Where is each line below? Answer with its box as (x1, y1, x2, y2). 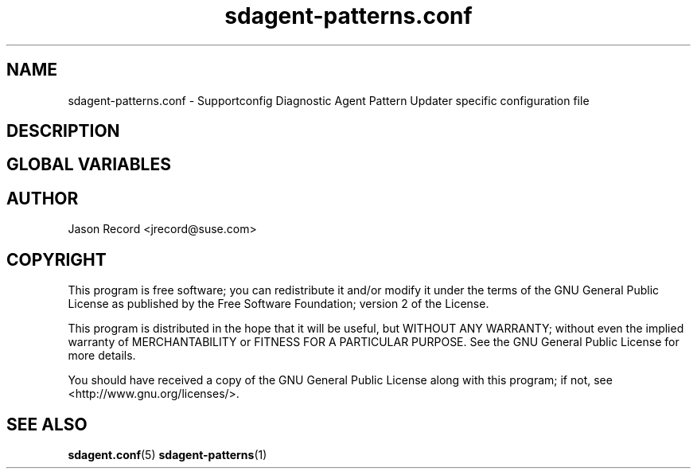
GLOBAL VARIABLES (6, 154, 171, 175)
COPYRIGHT (6, 249, 107, 270)
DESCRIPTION (6, 121, 120, 142)
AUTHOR (6, 188, 79, 208)
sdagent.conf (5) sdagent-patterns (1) (68, 447, 267, 461)
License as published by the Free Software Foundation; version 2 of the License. (68, 297, 489, 311)
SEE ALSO (6, 414, 88, 434)
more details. (68, 348, 136, 363)
